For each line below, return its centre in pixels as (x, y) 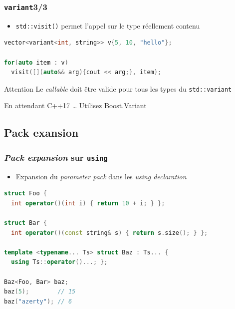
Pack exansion (41, 132)
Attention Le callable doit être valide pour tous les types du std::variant (118, 88)
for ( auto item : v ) (36, 62)
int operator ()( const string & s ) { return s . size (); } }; (110, 233)
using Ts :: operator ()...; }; (59, 262)
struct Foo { (25, 194)
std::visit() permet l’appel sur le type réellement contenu (108, 25)
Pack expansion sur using (56, 157)
